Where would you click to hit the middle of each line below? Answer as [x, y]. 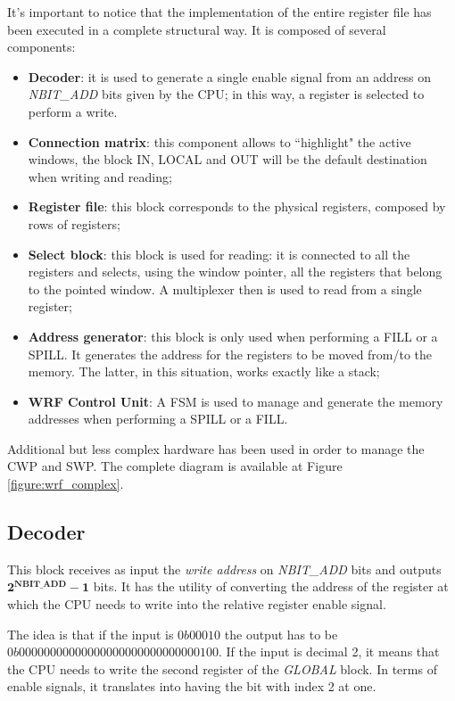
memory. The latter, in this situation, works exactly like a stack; [204, 371]
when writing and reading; [100, 176]
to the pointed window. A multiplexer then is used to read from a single [225, 289]
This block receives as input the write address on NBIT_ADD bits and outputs [224, 569]
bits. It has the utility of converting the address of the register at [271, 586]
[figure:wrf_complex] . [66, 484]
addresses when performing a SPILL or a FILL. [158, 419]
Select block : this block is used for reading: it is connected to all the [219, 254]
